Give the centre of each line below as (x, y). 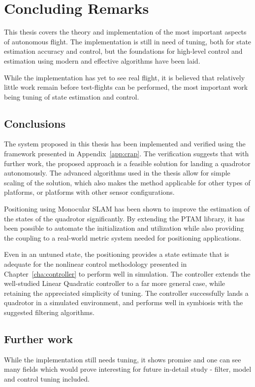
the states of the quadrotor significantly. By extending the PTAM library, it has (124, 218)
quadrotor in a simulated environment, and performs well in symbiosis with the (124, 302)
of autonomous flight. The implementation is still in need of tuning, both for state (128, 41)
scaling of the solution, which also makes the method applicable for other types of (127, 182)
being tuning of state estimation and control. (72, 96)
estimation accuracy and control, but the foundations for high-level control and (123, 51)
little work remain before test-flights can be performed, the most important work (126, 87)
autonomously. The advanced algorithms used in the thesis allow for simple (117, 173)
